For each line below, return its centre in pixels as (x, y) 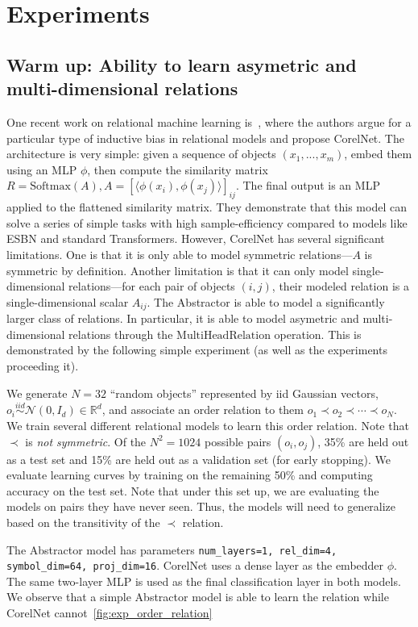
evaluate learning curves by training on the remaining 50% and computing (190, 475)
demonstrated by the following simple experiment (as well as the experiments (197, 350)
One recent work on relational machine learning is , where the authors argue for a (209, 121)
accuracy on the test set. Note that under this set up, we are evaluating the (193, 490)
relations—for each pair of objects (152, 286)
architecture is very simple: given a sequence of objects (141, 154)
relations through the (121, 334)
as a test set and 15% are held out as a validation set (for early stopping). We (199, 459)
